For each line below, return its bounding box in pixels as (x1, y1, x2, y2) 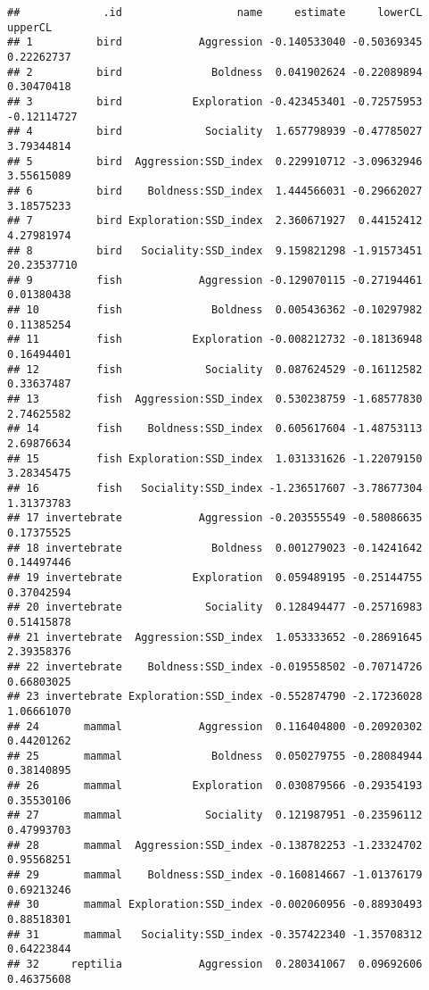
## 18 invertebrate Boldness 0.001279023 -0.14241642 (7, 541, 423, 554)
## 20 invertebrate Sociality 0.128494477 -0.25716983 (7, 601, 423, 614)
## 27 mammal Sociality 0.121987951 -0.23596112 (7, 809, 423, 822)
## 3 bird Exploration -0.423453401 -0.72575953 (7, 95, 423, 108)
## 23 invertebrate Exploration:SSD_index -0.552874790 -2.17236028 (7, 690, 423, 703)
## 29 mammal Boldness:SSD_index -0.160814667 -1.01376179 (7, 869, 423, 882)
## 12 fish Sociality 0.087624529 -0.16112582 (7, 362, 423, 376)
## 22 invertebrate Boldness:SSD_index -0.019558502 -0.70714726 (7, 660, 423, 673)
